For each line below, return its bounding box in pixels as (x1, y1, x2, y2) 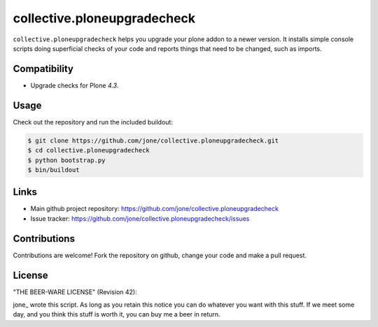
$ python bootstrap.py (27, 156, 106, 164)
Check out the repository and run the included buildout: (13, 117, 173, 126)
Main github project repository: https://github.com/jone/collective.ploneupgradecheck (30, 205, 279, 213)
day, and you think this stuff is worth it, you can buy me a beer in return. (13, 310, 220, 319)
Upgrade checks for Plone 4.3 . (30, 81, 119, 89)
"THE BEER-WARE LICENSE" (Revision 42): (13, 287, 137, 296)
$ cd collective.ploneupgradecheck (27, 147, 150, 154)
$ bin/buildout (27, 166, 80, 174)
